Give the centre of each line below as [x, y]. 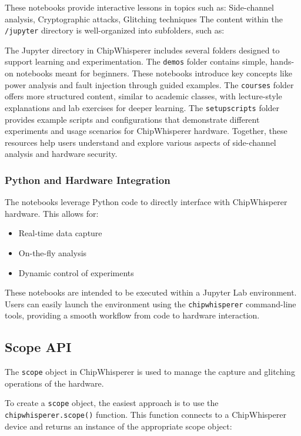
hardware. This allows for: [52, 213]
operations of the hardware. [54, 383]
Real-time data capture [60, 233]
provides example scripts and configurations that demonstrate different [132, 119]
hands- [282, 61]
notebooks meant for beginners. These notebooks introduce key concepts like [154, 73]
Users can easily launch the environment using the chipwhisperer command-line [150, 303]
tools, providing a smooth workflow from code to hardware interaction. [132, 315]
